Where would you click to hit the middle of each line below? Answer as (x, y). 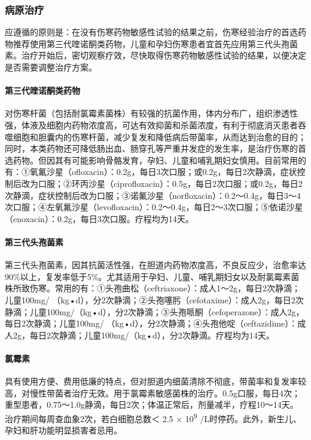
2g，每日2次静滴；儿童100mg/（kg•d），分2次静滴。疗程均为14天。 (144, 335)
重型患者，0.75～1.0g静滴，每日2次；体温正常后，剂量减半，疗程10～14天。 (152, 404)
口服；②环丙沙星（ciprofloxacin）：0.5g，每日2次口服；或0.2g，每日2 (170, 183)
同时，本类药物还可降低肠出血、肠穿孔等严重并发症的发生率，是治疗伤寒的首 (155, 148)
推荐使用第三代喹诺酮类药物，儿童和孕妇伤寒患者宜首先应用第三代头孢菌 (155, 43)
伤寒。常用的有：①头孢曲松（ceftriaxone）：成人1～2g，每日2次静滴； (165, 288)
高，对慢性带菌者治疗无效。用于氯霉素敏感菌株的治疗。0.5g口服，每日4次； (153, 393)
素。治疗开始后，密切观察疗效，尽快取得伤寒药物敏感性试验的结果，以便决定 (155, 55)
